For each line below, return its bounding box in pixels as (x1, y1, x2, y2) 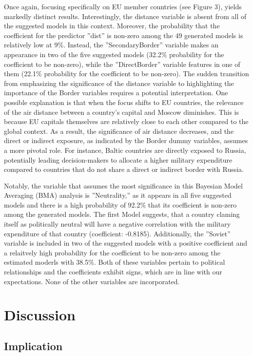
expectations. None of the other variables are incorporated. (4, 276, 180, 286)
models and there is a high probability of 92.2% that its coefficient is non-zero (4, 199, 237, 209)
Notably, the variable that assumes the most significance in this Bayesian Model (4, 180, 243, 190)
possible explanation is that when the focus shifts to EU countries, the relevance (4, 97, 244, 107)
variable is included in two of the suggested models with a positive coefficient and (4, 238, 247, 248)
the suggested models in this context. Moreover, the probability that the (4, 21, 220, 31)
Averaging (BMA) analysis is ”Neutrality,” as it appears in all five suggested (4, 190, 232, 200)
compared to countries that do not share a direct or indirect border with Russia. (4, 164, 244, 174)
